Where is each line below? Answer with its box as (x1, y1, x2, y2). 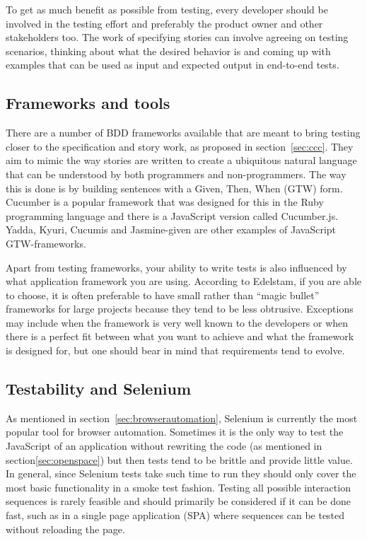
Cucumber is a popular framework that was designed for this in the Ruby (6, 194, 324, 209)
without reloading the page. (6, 521, 125, 536)
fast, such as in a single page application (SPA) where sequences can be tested (6, 508, 345, 523)
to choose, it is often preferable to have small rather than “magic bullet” (6, 287, 320, 302)
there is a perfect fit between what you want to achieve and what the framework (6, 329, 354, 344)
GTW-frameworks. (6, 235, 86, 250)
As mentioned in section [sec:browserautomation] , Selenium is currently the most (6, 410, 358, 425)
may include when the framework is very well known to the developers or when (6, 315, 349, 330)
